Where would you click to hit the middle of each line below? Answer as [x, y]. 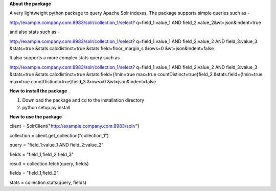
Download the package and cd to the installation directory [83, 100]
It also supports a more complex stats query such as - [66, 58]
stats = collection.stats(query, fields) [48, 182]
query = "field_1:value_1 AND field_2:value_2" [57, 145]
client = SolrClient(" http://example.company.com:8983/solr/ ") [75, 126]
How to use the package [36, 117]
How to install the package [38, 91]
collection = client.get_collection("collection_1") [59, 135]
